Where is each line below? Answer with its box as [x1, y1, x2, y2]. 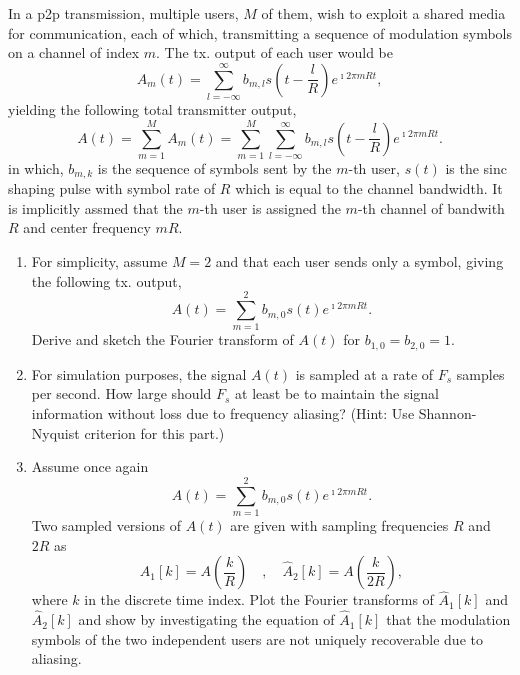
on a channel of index [8, 42, 140, 63]
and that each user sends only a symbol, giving [215, 251, 504, 272]
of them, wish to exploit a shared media [261, 3, 506, 23]
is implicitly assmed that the [8, 197, 183, 218]
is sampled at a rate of [295, 363, 434, 384]
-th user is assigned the [199, 197, 341, 218]
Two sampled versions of [31, 514, 181, 535]
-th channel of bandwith [357, 197, 505, 218]
